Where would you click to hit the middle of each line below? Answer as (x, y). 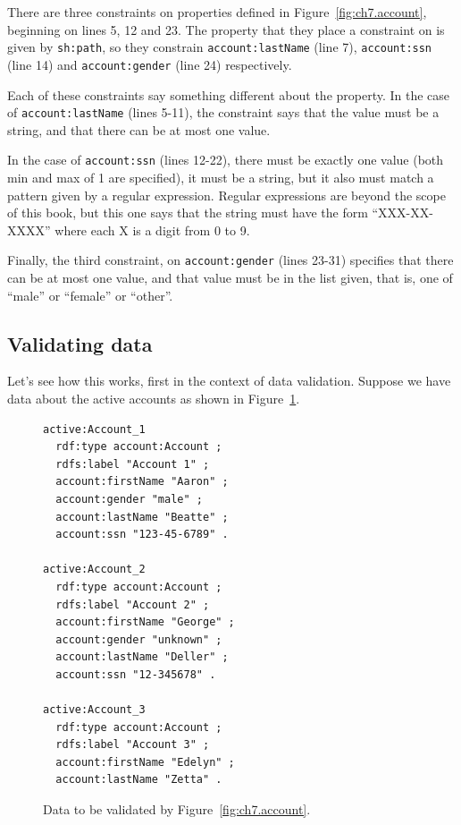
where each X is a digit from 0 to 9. (152, 230)
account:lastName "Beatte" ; (142, 517)
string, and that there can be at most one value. (139, 129)
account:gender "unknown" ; (139, 639)
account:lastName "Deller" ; (142, 657)
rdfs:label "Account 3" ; (133, 745)
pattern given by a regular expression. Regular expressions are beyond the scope (226, 195)
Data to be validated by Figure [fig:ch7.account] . (177, 809)
